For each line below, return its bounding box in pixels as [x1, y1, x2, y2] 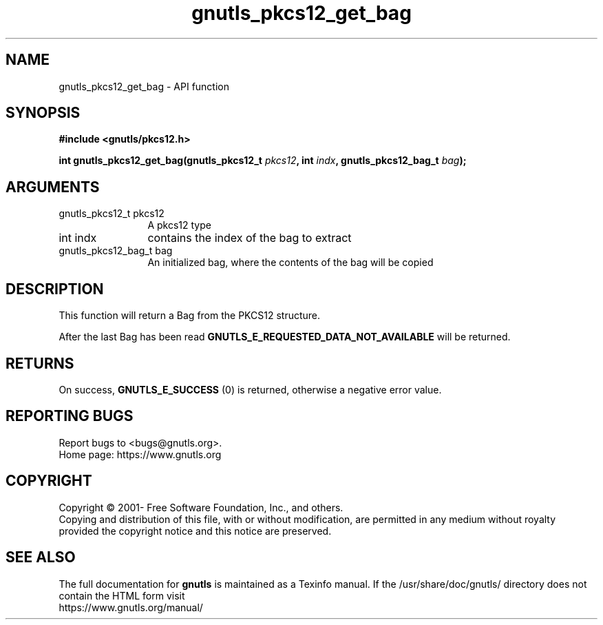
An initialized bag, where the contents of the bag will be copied [147, 256, 434, 269]
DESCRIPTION [6, 280, 104, 298]
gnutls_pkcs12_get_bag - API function [59, 80, 230, 92]
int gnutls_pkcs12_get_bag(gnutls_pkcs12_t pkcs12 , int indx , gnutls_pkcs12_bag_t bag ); [59, 154, 467, 167]
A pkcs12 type [147, 219, 211, 232]
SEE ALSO [6, 549, 76, 566]
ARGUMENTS [6, 178, 100, 196]
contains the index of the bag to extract [147, 231, 352, 245]
